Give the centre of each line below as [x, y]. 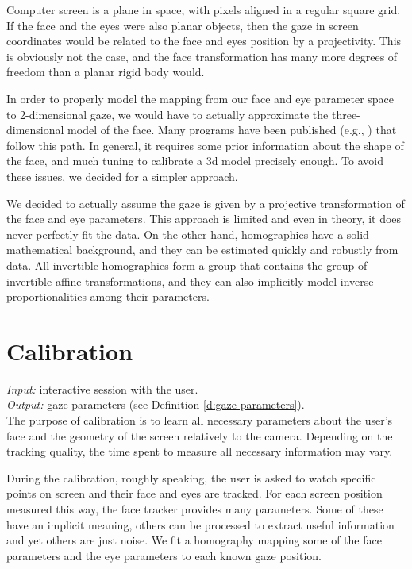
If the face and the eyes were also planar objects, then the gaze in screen [183, 25]
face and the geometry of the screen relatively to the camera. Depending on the [200, 435]
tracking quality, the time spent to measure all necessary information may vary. [200, 451]
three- [346, 114]
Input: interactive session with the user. [102, 388]
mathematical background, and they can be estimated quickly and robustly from [202, 250]
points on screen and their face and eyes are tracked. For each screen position [194, 493]
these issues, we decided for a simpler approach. [122, 176]
